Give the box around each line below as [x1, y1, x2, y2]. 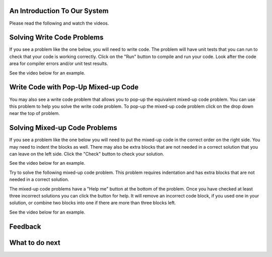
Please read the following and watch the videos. [9, 20, 109, 26]
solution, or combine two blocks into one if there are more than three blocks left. [9, 200, 176, 206]
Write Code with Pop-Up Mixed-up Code [9, 83, 139, 92]
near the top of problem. [9, 110, 60, 116]
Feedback [9, 222, 41, 231]
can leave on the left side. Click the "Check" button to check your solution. [9, 151, 164, 157]
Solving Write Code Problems [9, 33, 104, 42]
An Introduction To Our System [9, 7, 109, 15]
